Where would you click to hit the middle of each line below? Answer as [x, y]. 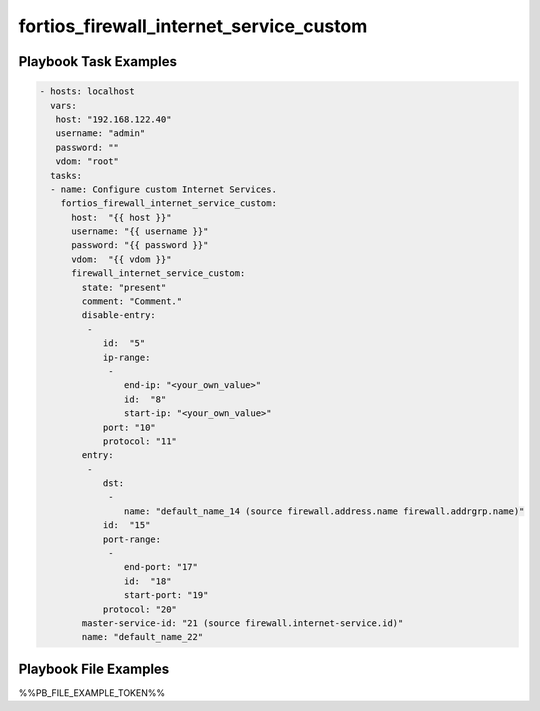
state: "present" [124, 287]
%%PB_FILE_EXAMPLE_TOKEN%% [91, 692]
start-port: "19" [166, 595]
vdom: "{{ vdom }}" [121, 259]
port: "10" [129, 427]
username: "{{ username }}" [140, 231]
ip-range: [126, 357]
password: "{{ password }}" [140, 245]
